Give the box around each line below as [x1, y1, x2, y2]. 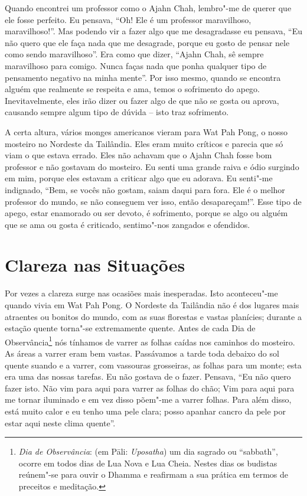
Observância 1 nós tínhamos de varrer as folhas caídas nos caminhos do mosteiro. [5, 334, 295, 348]
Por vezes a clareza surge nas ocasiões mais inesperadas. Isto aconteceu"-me [5, 287, 278, 299]
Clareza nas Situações [5, 253, 185, 277]
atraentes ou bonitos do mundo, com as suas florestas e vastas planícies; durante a [5, 310, 302, 322]
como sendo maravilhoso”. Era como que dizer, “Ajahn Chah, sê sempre [5, 48, 264, 60]
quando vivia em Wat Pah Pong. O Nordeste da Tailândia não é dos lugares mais [5, 299, 299, 311]
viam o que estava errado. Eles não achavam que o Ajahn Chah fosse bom [5, 149, 272, 161]
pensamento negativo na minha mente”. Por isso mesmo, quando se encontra [5, 71, 281, 83]
